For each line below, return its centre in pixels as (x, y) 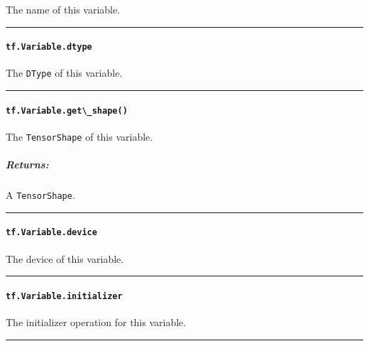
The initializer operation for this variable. (96, 322)
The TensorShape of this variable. (79, 136)
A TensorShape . (40, 195)
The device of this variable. (65, 258)
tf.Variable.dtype (49, 47)
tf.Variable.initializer (64, 296)
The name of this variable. (63, 9)
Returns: (27, 164)
